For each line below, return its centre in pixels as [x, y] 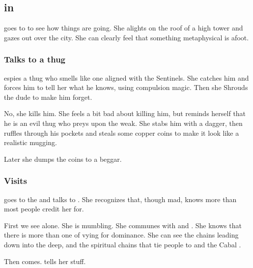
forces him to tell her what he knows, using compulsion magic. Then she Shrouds [126, 87]
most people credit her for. [44, 209]
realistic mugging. [30, 142]
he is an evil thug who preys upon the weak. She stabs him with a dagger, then [123, 123]
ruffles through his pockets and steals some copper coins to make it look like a [122, 133]
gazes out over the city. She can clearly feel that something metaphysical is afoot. [126, 37]
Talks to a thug [35, 59]
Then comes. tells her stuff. [45, 261]
